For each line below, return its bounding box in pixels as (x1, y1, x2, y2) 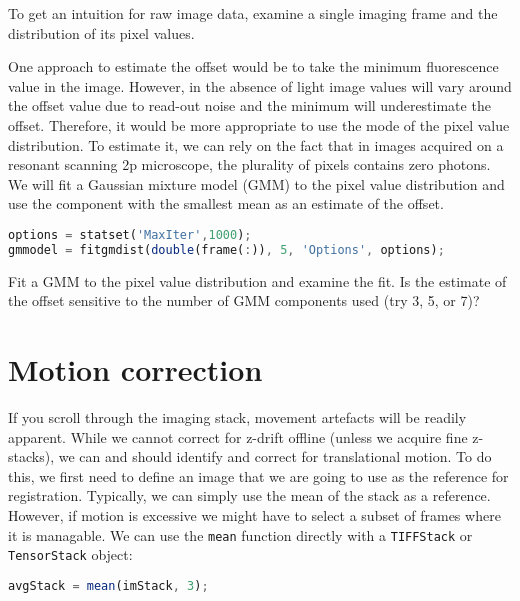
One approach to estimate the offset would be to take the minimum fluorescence (8, 56, 499, 77)
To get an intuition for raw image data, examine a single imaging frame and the (8, 3, 498, 23)
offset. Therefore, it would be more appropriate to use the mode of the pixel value (8, 114, 510, 135)
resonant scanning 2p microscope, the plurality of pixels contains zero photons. (8, 154, 491, 175)
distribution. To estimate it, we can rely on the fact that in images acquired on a (8, 134, 504, 155)
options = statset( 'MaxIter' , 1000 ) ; (8, 227, 252, 242)
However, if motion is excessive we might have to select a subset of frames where (8, 504, 501, 525)
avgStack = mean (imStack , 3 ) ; (8, 578, 209, 593)
